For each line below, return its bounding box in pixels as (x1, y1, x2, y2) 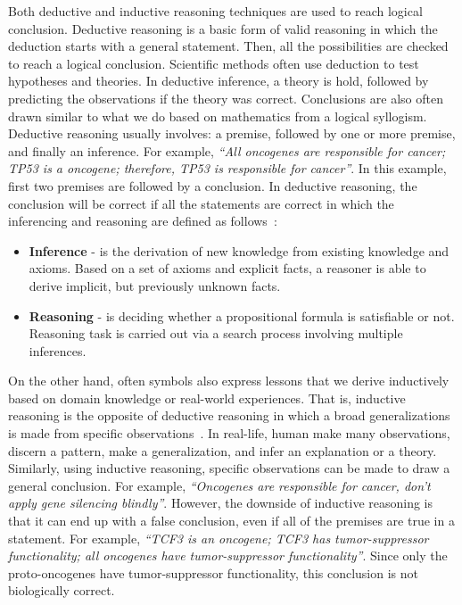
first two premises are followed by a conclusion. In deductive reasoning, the (8, 176, 417, 195)
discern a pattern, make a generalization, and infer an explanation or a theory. (8, 441, 437, 460)
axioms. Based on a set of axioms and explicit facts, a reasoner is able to (29, 259, 426, 278)
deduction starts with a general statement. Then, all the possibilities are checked (8, 37, 449, 55)
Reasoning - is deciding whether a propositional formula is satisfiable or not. (29, 306, 455, 325)
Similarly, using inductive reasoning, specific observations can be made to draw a (8, 459, 450, 477)
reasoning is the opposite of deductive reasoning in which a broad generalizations (8, 406, 450, 425)
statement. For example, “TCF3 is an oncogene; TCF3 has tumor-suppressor (8, 528, 429, 547)
